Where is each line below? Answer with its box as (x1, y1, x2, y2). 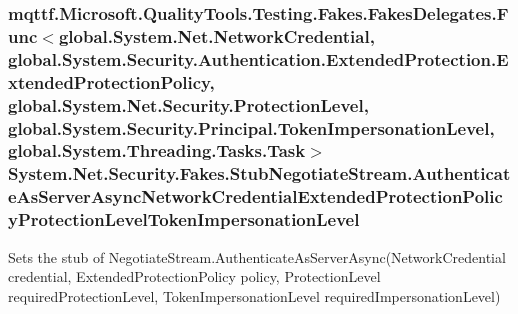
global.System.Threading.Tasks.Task (8, 138, 306, 163)
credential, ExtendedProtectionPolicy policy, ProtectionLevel (8, 266, 381, 287)
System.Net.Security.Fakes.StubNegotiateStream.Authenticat (8, 161, 511, 186)
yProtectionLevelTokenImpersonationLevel (8, 207, 360, 232)
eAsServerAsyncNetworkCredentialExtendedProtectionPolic (8, 184, 503, 209)
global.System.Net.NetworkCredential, (58, 23, 375, 48)
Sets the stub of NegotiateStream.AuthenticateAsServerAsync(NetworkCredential (8, 246, 506, 267)
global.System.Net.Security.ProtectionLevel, (8, 92, 369, 117)
